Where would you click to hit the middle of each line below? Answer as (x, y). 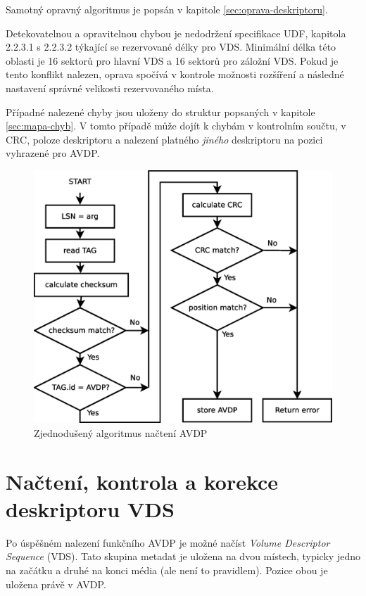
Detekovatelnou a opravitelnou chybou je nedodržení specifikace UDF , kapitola (176, 33)
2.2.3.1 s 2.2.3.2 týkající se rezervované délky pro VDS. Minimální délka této (171, 47)
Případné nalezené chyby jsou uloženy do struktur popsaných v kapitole (160, 112)
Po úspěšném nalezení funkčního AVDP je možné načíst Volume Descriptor (168, 542)
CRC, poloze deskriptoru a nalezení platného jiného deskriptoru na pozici (164, 139)
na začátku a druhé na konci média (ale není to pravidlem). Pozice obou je (167, 570)
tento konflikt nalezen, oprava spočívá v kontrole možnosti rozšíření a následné (175, 74)
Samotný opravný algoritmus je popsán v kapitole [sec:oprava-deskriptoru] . (167, 9)
